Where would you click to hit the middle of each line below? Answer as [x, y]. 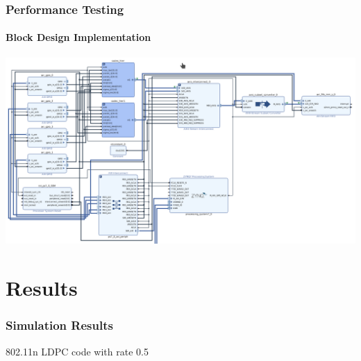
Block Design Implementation [78, 37]
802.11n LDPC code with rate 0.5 [77, 351]
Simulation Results [59, 325]
